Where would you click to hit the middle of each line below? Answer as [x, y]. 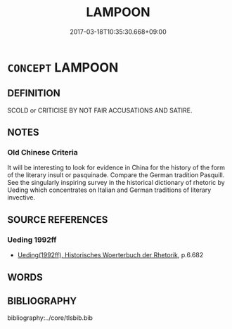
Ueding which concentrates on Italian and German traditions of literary [109, 190]
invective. [21, 198]
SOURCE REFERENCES [58, 220]
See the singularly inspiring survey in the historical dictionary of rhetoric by [116, 183]
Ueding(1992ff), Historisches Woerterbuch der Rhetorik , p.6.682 [110, 255]
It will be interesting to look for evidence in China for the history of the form [116, 168]
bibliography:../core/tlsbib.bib [50, 318]
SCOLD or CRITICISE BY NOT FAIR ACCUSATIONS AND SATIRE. [100, 110]
